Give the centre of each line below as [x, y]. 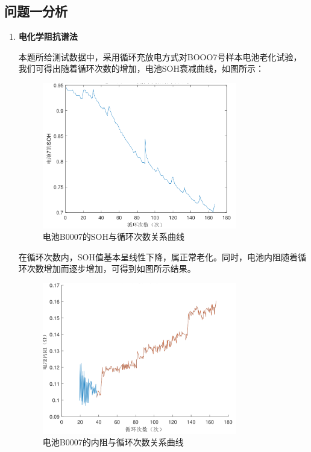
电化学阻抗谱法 [48, 36]
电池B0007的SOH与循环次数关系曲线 [113, 237]
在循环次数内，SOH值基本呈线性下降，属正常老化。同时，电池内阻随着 [158, 256]
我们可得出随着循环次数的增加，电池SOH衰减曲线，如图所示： [141, 68]
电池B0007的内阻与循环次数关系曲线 [113, 442]
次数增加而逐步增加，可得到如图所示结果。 [111, 268]
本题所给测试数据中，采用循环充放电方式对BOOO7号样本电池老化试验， [160, 56]
